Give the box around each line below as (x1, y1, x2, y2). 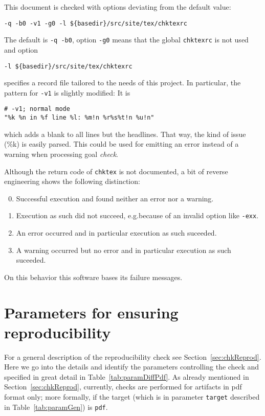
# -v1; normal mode (4, 105, 70, 113)
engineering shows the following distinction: (4, 176, 140, 187)
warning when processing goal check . (4, 148, 119, 159)
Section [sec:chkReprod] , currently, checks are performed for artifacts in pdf (4, 381, 242, 392)
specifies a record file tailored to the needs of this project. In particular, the (4, 77, 241, 88)
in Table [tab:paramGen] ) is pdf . (4, 401, 108, 412)
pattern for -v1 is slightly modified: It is (4, 87, 130, 98)
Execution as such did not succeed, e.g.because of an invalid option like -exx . (16, 210, 259, 221)
